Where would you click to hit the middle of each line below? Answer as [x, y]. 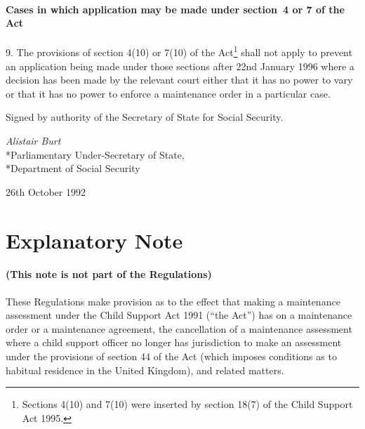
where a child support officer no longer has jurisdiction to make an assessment [174, 342]
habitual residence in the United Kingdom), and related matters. [145, 370]
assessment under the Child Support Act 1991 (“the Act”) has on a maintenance [179, 315]
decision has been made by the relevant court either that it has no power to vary [179, 80]
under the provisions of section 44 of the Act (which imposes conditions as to [171, 356]
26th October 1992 [46, 191]
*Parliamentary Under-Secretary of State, [95, 154]
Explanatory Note [94, 240]
